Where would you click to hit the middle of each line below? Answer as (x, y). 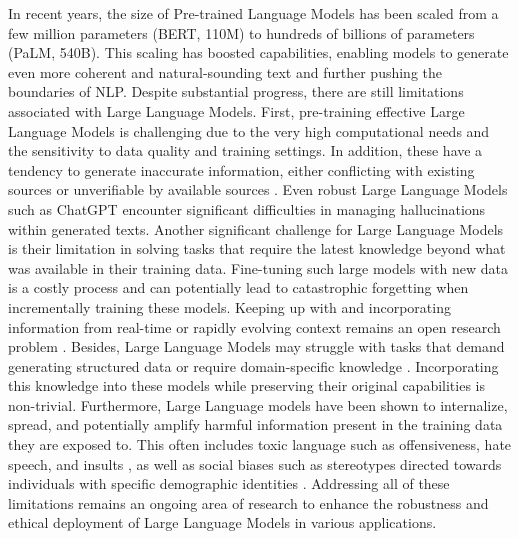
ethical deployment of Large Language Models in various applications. (222, 522)
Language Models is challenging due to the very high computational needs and (249, 130)
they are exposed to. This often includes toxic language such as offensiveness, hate (260, 444)
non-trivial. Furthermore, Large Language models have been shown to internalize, (258, 404)
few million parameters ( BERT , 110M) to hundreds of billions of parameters (241, 32)
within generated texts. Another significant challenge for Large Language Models (256, 228)
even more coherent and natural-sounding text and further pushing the (225, 71)
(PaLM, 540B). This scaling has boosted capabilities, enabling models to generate (258, 52)
